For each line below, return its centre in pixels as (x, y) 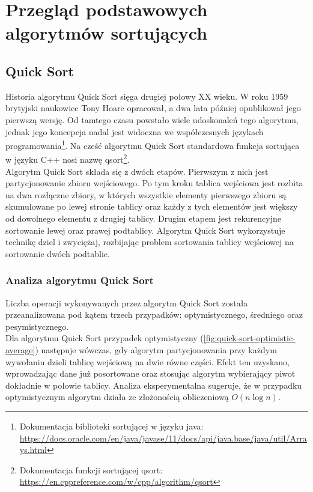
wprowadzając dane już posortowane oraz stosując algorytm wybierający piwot (150, 373)
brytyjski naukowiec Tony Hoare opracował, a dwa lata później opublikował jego (153, 108)
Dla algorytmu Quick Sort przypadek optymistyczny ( (105, 338)
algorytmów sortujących (107, 33)
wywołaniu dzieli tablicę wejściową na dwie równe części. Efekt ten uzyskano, (147, 361)
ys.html (33, 450)
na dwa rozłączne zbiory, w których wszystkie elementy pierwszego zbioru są (146, 194)
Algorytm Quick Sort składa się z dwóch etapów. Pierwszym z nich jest (137, 171)
